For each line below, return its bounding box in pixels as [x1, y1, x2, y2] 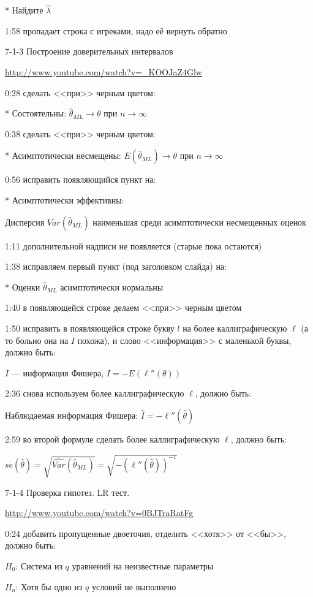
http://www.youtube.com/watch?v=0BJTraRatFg [5, 506, 194, 519]
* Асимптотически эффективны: [5, 193, 124, 206]
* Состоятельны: [5, 107, 67, 120]
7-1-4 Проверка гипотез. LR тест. [5, 485, 130, 498]
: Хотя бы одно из [15, 580, 83, 593]
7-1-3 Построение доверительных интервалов [5, 45, 173, 58]
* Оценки [5, 280, 40, 293]
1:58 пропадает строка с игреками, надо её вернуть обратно [5, 24, 227, 37]
